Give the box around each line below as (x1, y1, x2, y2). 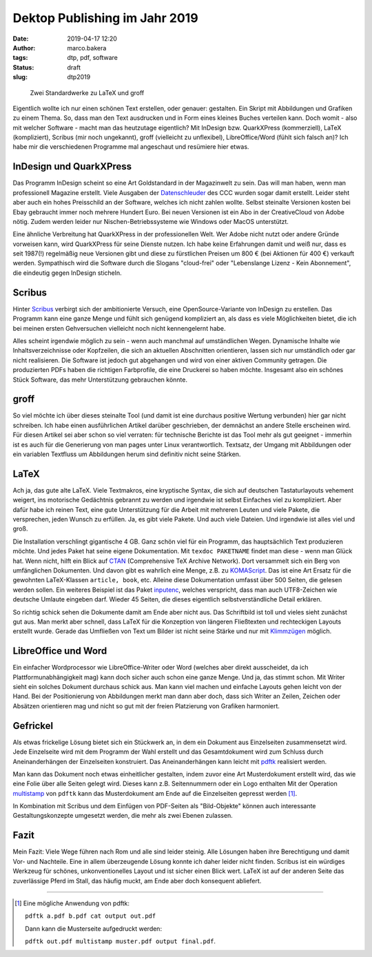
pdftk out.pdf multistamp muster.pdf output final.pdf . (25, 937, 216, 945)
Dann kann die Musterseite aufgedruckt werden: (25, 924, 162, 933)
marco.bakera (67, 43, 107, 52)
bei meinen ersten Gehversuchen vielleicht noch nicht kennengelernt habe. (12, 324, 227, 332)
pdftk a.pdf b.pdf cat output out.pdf (25, 912, 156, 920)
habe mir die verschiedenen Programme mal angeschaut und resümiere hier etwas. (12, 143, 249, 151)
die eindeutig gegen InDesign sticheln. (12, 269, 122, 277)
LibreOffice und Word (12, 645, 107, 657)
